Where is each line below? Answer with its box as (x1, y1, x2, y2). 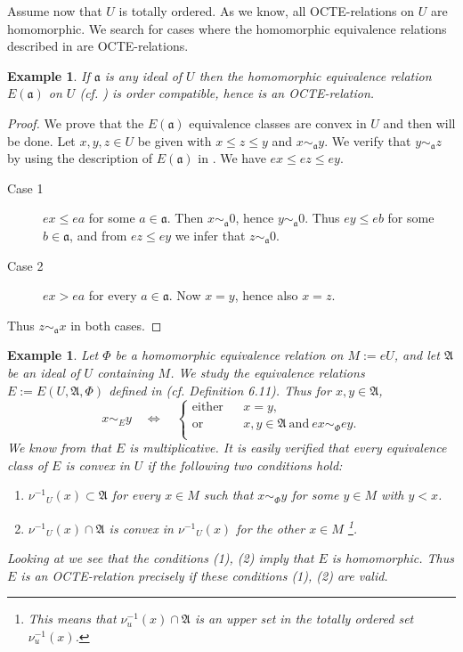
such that (203, 485, 254, 504)
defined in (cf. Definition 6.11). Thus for (109, 380, 331, 399)
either (191, 401, 223, 414)
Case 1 (7, 178, 44, 197)
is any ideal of (104, 66, 183, 85)
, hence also (234, 286, 298, 305)
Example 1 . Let (7, 346, 99, 364)
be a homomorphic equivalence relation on (115, 346, 344, 364)
